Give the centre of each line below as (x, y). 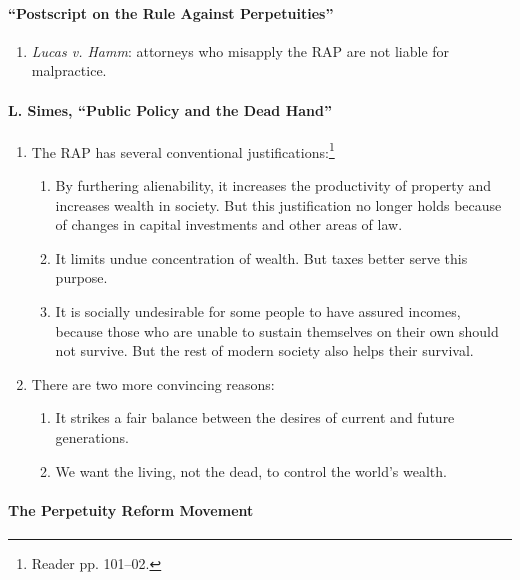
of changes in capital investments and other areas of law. (229, 224)
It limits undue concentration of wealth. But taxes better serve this (261, 257)
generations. (92, 436)
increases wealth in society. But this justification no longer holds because (278, 204)
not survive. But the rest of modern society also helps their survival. (264, 350)
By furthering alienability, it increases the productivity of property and (273, 185)
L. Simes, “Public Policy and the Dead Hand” (170, 109)
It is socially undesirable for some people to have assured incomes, (258, 311)
